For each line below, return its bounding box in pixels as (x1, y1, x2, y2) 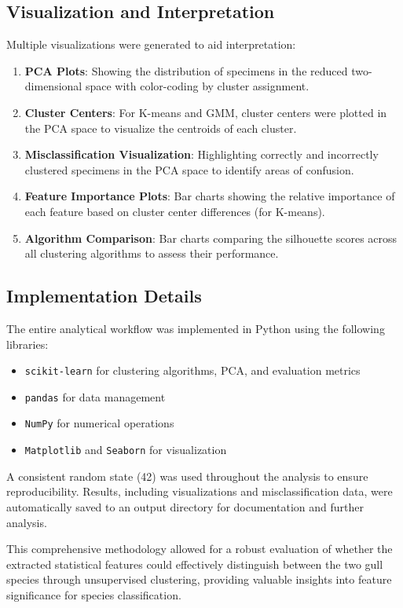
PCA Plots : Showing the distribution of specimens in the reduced (24, 62, 348, 79)
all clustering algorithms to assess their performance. (24, 245, 279, 262)
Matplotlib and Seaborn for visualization (24, 441, 227, 458)
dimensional (24, 78, 82, 94)
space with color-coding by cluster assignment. (85, 78, 310, 94)
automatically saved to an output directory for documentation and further (6, 498, 364, 515)
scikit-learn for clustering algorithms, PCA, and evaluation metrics (24, 362, 361, 379)
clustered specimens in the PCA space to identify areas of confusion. (24, 161, 354, 178)
